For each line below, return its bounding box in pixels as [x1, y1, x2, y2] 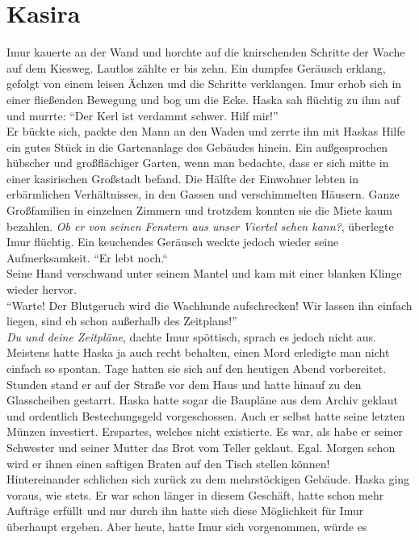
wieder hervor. [6, 281, 78, 298]
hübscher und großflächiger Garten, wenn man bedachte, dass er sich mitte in [6, 154, 389, 171]
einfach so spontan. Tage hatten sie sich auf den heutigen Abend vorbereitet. [6, 360, 387, 376]
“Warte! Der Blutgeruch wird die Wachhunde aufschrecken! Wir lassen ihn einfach [6, 296, 413, 313]
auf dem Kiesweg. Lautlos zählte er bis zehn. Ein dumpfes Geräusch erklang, [6, 59, 386, 76]
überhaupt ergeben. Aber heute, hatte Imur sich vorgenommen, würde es [6, 517, 367, 534]
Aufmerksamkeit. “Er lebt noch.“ [6, 249, 168, 266]
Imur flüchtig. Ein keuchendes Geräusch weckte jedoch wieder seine [6, 233, 339, 250]
